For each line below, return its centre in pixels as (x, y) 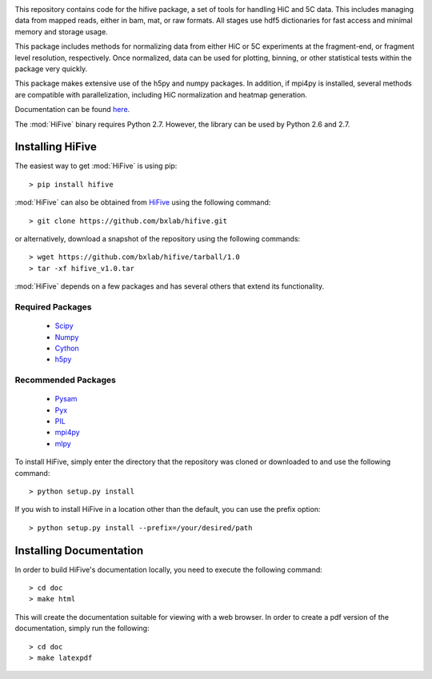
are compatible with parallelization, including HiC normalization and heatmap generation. (161, 94)
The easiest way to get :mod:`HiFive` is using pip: (96, 166)
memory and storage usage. (61, 31)
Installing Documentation (79, 551)
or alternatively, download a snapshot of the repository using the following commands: (158, 238)
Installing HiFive (56, 147)
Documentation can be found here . (72, 110)
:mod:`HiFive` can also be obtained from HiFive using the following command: (143, 202)
